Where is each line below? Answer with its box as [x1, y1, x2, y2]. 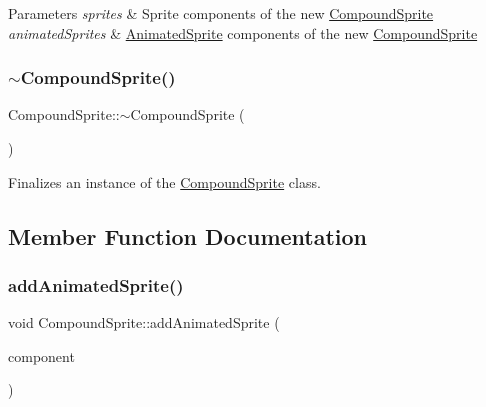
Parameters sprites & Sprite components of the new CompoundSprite [8, 3, 434, 23]
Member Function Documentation [8, 220, 368, 251]
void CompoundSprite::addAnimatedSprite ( [8, 312, 280, 333]
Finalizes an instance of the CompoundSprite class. [8, 171, 321, 192]
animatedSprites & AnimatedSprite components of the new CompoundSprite [8, 22, 478, 43]
